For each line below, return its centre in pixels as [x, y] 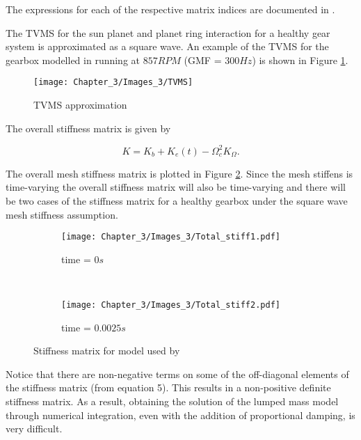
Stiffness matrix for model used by [107, 351]
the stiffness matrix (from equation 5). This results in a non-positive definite [168, 387]
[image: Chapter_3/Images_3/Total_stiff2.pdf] [171, 305]
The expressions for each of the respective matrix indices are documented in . [170, 9]
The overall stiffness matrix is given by [88, 128]
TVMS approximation [80, 105]
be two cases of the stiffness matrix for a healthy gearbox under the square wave [177, 200]
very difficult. [34, 429]
